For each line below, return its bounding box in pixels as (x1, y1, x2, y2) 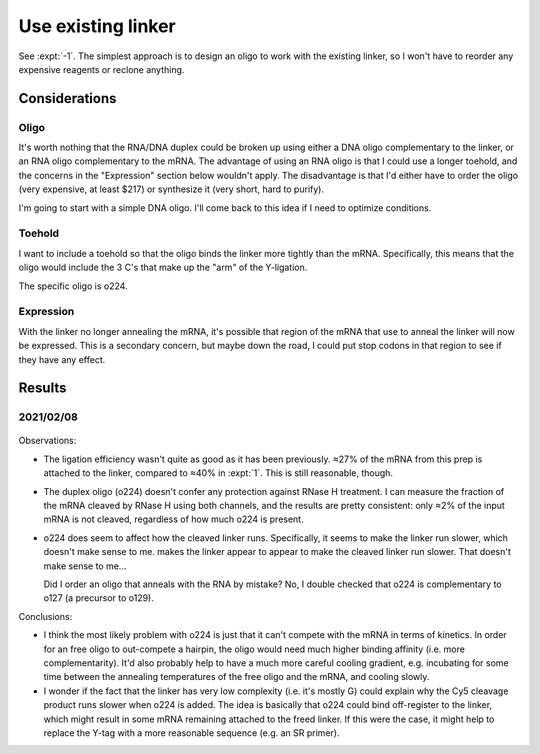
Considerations (18, 90, 117, 107)
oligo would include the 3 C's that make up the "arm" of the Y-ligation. (18, 261, 308, 274)
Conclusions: (18, 610, 73, 622)
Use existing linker (18, 15, 177, 37)
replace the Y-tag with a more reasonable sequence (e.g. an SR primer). (43, 726, 340, 739)
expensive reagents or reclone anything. (18, 63, 185, 75)
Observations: (18, 435, 77, 447)
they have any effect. (18, 353, 106, 365)
